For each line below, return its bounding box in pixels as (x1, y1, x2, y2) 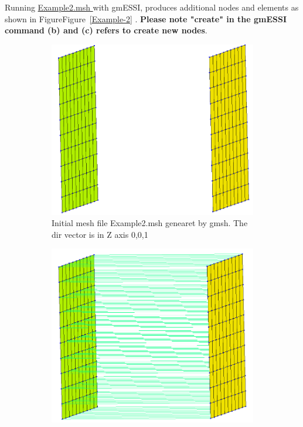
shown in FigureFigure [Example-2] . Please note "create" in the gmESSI (5, 12, 287, 25)
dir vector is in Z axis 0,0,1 (52, 228, 148, 240)
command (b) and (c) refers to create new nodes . (5, 24, 207, 36)
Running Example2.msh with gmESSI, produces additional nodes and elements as (5, 1, 299, 13)
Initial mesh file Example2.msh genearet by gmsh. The (52, 217, 248, 229)
